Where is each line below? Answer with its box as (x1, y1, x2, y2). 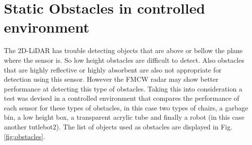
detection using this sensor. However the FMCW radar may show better (4, 74, 218, 84)
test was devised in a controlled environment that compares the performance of (4, 93, 239, 103)
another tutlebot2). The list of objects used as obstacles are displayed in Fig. (4, 122, 233, 132)
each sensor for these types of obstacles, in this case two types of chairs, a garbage (4, 102, 248, 112)
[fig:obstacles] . (4, 131, 45, 141)
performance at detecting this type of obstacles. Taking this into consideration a (4, 83, 242, 93)
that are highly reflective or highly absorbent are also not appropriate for (4, 64, 222, 74)
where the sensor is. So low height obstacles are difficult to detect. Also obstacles (4, 54, 244, 65)
